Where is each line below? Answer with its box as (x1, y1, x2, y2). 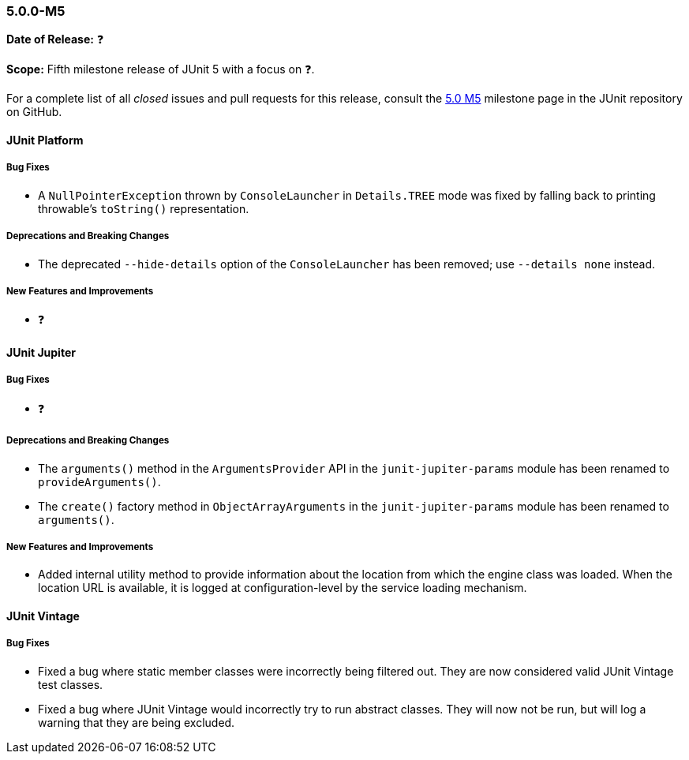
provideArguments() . (38, 474, 161, 489)
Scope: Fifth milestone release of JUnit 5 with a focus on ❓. (6, 62, 315, 77)
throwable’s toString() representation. (38, 201, 249, 215)
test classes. (38, 677, 103, 691)
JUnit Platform (6, 133, 84, 147)
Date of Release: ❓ (6, 32, 104, 47)
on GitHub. (6, 105, 62, 119)
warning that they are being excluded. (38, 715, 235, 729)
